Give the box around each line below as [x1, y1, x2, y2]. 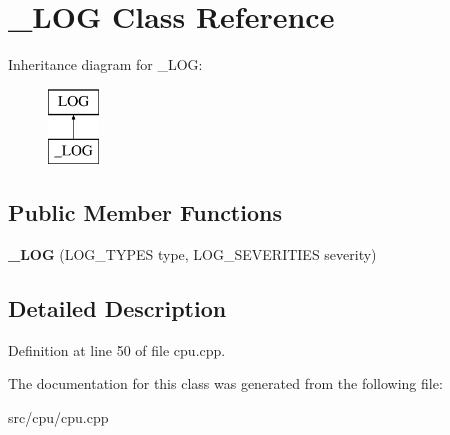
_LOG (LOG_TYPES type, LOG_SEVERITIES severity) [8, 244, 377, 265]
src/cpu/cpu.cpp [8, 407, 109, 428]
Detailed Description [8, 293, 227, 324]
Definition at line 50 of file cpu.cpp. [8, 339, 226, 360]
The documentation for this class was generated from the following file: [8, 373, 443, 394]
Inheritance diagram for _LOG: [8, 54, 203, 75]
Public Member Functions [8, 197, 282, 228]
